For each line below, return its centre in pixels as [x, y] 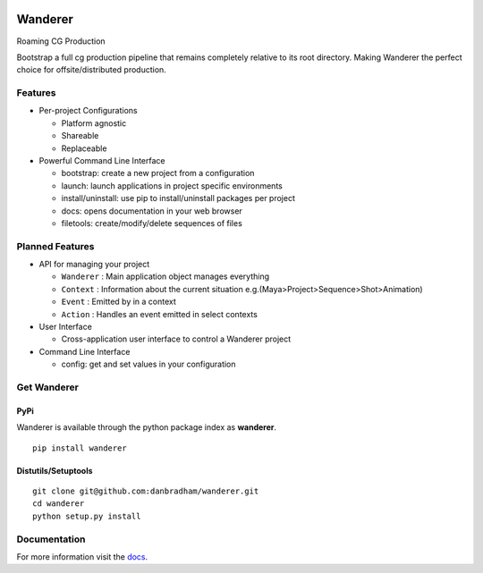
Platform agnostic [94, 123]
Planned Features [55, 246]
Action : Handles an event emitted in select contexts [160, 314]
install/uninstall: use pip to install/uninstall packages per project [178, 198]
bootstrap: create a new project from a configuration [158, 173]
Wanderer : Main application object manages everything [165, 276]
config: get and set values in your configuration [148, 364]
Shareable [80, 136]
